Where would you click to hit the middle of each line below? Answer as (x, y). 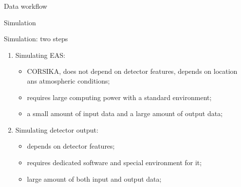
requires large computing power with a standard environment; (119, 97)
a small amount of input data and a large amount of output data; (125, 113)
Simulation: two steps (36, 39)
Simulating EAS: (40, 55)
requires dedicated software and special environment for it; (114, 162)
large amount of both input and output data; (94, 178)
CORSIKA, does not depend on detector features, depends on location (132, 71)
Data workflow (26, 6)
